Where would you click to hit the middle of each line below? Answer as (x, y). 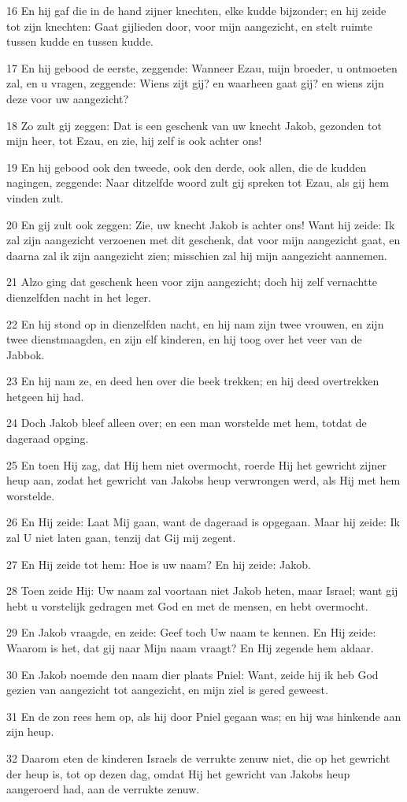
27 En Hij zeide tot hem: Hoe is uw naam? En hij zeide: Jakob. (159, 564)
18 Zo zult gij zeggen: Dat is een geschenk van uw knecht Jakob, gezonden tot (194, 125)
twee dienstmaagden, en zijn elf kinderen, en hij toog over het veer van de (184, 339)
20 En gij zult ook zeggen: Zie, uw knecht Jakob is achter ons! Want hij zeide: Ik (201, 224)
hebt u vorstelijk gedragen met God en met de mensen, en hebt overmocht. (187, 605)
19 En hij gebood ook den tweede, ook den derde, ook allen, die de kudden (187, 167)
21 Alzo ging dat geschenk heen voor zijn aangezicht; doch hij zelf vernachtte (192, 282)
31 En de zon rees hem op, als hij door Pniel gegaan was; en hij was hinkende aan (204, 716)
